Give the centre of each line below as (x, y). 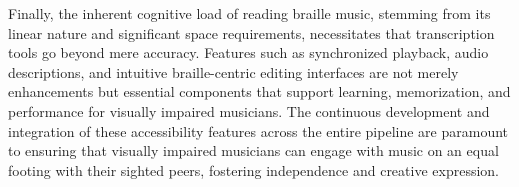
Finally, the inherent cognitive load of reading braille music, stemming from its (249, 13)
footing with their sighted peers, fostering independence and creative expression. (253, 169)
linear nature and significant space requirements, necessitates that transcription (251, 32)
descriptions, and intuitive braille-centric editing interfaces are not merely (233, 71)
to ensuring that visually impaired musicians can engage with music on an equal (253, 150)
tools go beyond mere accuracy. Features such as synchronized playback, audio (248, 52)
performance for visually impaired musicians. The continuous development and (249, 110)
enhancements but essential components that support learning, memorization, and (259, 91)
